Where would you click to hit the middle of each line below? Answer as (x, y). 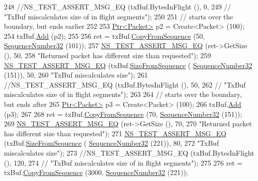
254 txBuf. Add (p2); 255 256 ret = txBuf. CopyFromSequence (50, (104, 36)
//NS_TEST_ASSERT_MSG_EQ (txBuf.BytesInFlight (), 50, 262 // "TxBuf (125, 84)
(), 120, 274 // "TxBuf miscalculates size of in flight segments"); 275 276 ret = (123, 162)
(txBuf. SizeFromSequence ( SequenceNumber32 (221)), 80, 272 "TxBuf (112, 143)
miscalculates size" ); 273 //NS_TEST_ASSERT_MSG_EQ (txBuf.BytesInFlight (129, 152)
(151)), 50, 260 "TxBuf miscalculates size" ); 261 (76, 75)
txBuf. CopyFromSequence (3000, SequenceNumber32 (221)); (96, 172)
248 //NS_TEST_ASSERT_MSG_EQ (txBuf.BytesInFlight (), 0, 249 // (118, 6)
